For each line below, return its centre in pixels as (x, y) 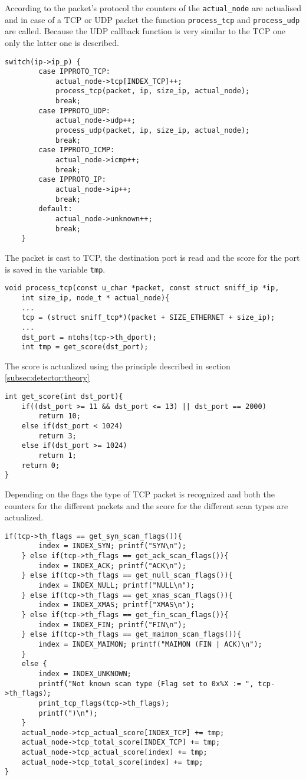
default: (55, 209)
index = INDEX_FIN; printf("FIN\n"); (112, 625)
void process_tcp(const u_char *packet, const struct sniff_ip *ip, (142, 288)
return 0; (41, 465)
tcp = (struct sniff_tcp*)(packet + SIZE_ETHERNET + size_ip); (148, 318)
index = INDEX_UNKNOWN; (85, 674)
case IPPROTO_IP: (72, 180)
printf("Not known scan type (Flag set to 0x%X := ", (146, 684)
